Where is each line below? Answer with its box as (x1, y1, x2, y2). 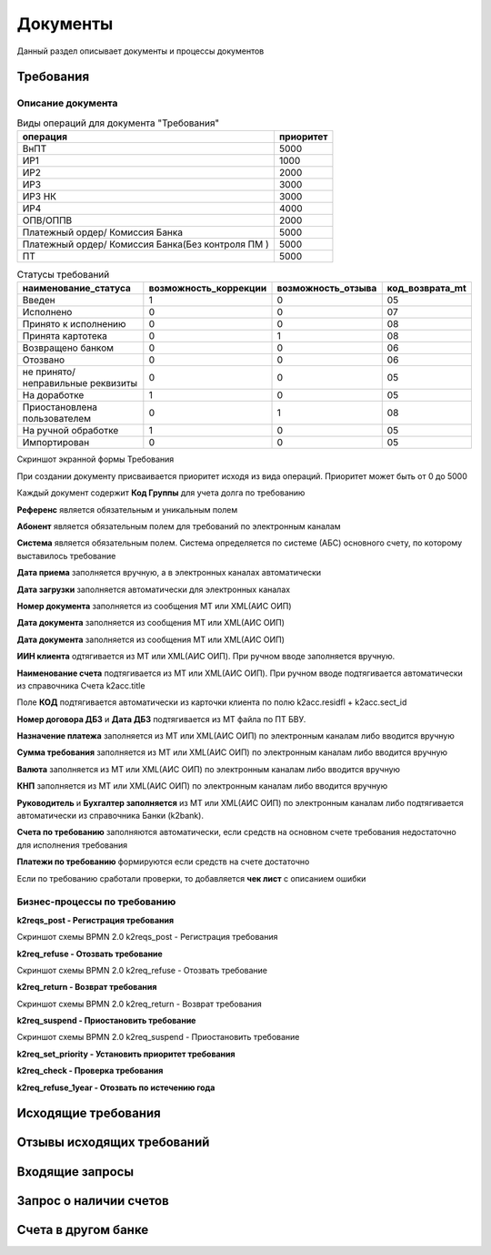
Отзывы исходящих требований (16, 1135, 210, 1150)
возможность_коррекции (148, 282, 267, 295)
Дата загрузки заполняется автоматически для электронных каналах (16, 584, 291, 595)
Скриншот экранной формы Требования (16, 454, 175, 464)
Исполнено (22, 306, 73, 319)
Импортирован (22, 436, 90, 449)
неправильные (22, 377, 88, 390)
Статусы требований (16, 269, 110, 281)
